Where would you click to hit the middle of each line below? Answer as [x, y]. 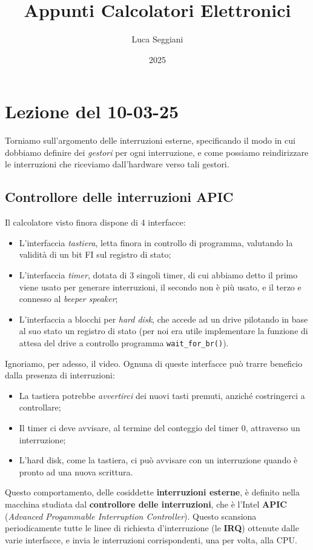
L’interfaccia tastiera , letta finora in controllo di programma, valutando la [156, 242]
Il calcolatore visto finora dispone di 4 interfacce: [95, 222]
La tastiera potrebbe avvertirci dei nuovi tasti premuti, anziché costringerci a [162, 395]
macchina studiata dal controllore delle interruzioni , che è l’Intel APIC [146, 504]
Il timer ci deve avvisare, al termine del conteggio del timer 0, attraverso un [160, 428]
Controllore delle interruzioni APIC [119, 197]
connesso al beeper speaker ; [68, 299]
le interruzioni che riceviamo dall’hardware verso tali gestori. [117, 164]
